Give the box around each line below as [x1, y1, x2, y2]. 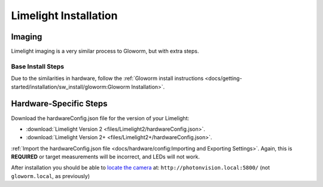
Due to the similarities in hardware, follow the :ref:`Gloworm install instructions [11, 75, 204, 82]
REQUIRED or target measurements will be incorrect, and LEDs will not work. [11, 153, 200, 161]
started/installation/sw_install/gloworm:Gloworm [11, 83, 130, 90]
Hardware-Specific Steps [11, 99, 108, 109]
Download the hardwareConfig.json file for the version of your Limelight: [11, 114, 190, 122]
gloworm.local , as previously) [11, 172, 90, 179]
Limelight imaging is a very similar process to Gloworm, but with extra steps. [11, 48, 200, 55]
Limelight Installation [11, 9, 118, 22]
